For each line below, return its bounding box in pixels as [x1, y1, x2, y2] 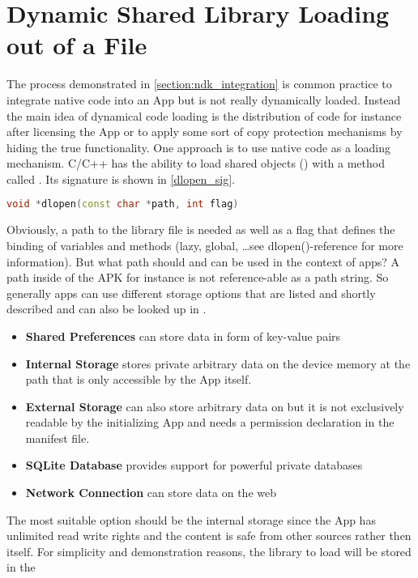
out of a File [6, 28, 147, 62]
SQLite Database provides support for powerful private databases [25, 457, 363, 474]
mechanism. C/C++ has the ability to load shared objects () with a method [6, 155, 385, 172]
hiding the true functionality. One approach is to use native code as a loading [6, 138, 391, 155]
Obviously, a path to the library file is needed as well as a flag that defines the [6, 221, 395, 238]
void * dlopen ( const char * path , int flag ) [6, 198, 239, 210]
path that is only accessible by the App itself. [25, 371, 252, 388]
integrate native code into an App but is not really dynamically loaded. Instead [6, 91, 401, 108]
